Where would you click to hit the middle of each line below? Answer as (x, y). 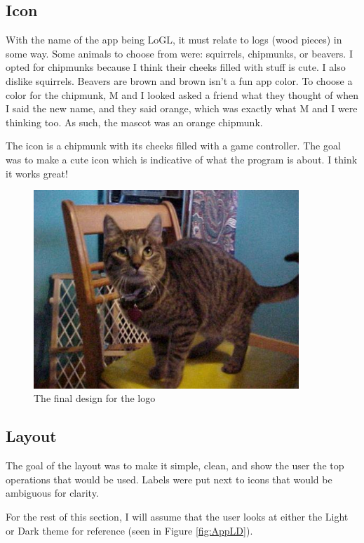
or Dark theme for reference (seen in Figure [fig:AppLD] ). (129, 530)
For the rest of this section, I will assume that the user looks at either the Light (177, 516)
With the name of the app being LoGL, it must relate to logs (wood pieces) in (174, 40)
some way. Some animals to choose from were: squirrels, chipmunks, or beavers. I (179, 53)
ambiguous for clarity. (52, 493)
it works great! (37, 173)
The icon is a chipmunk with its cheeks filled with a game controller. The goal (173, 146)
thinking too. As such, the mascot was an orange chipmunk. (134, 122)
